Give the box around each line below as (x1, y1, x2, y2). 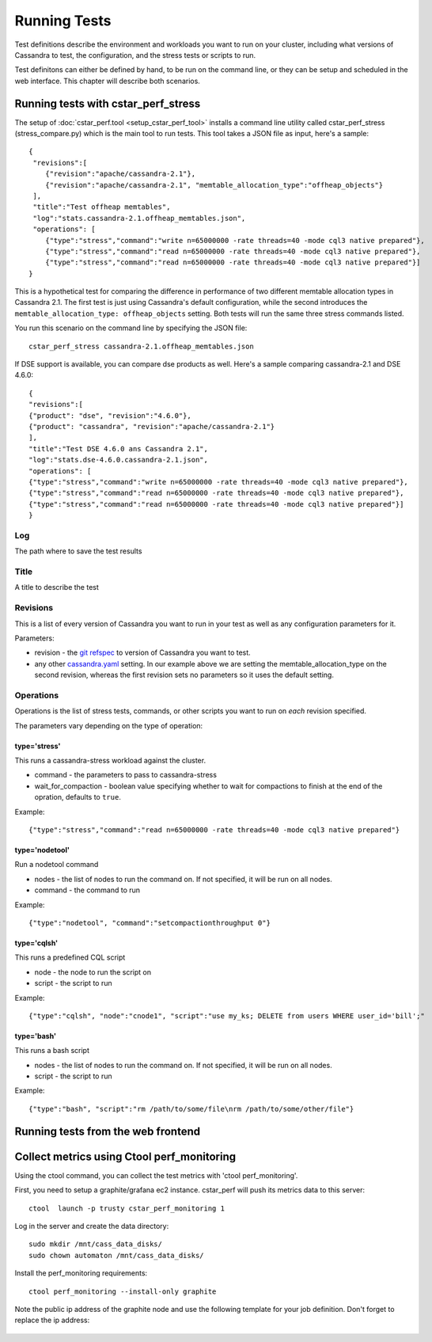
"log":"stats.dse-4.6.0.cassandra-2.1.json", (28, 455, 209, 465)
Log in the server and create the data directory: (14, 1221, 169, 1230)
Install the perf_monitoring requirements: (14, 1268, 148, 1278)
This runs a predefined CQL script (14, 952, 126, 962)
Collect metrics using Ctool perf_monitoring (14, 1150, 237, 1163)
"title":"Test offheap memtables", (32, 203, 171, 211)
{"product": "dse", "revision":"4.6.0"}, (28, 411, 191, 420)
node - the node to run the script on (34, 967, 152, 977)
